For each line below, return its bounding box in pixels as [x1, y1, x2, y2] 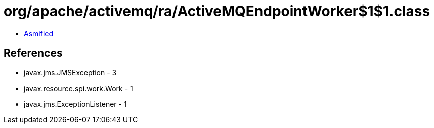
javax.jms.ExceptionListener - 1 [24, 99, 127, 108]
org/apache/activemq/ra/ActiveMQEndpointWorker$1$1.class [4, 3, 430, 20]
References [4, 47, 63, 60]
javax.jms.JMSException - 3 [24, 68, 117, 77]
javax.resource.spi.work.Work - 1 [24, 83, 133, 93]
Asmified [24, 29, 54, 38]
